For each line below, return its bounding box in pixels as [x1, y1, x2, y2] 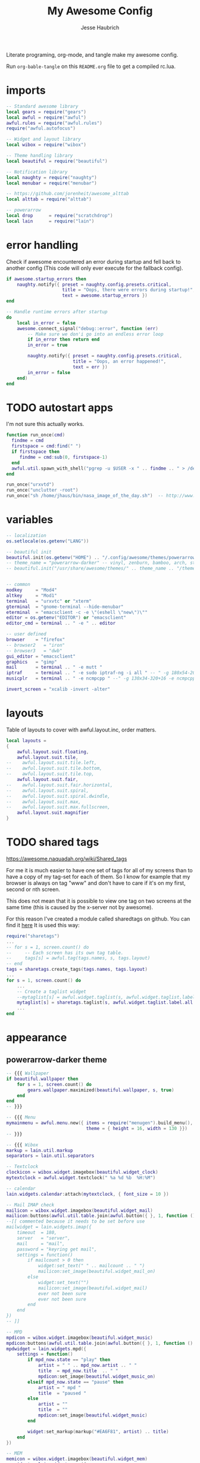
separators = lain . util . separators [6, 1153, 95, 1159]
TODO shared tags [6, 835, 99, 849]
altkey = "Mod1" [6, 592, 58, 598]
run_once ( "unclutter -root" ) [6, 487, 79, 493]
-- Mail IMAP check [6, 1202, 55, 1208]
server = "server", [17, 1235, 70, 1241]
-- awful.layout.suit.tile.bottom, [6, 766, 102, 771]
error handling [6, 238, 79, 252]
